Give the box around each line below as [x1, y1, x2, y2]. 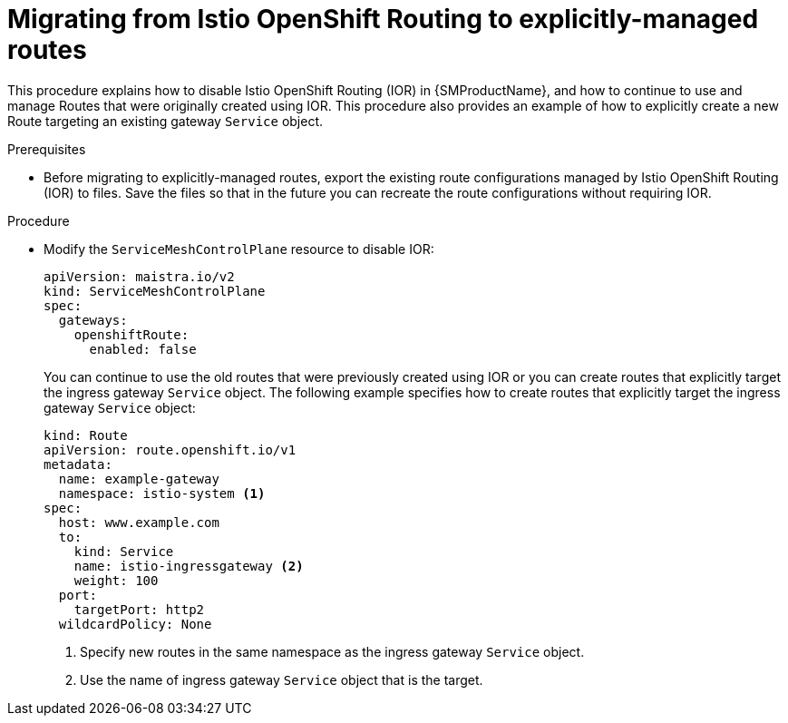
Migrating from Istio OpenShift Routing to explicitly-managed [7, 4, 759, 34]
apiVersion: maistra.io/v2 [44, 269, 235, 284]
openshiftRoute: [73, 327, 190, 342]
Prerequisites [7, 141, 86, 157]
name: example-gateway [58, 471, 219, 486]
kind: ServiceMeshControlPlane [44, 283, 266, 298]
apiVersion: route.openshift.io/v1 [44, 442, 297, 457]
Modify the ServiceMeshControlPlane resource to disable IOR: [44, 240, 434, 257]
